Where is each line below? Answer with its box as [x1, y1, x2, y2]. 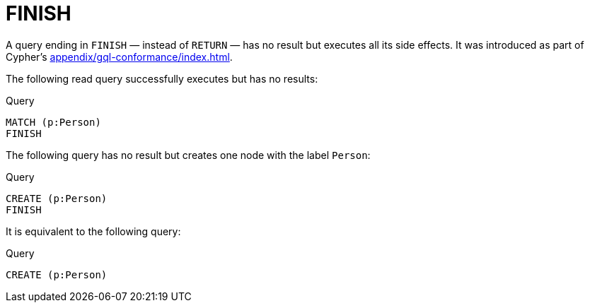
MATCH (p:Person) [6, 116, 101, 128]
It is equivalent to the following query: [6, 225, 181, 237]
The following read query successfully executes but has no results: [6, 72, 318, 85]
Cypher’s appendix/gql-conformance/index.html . [6, 50, 233, 63]
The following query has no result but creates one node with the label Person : [6, 148, 371, 161]
